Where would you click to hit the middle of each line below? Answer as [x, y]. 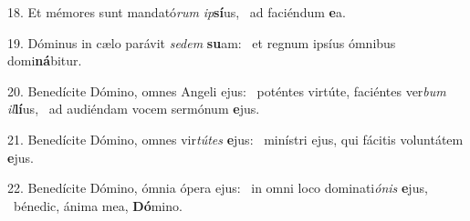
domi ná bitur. [45, 60]
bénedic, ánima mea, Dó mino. [98, 205]
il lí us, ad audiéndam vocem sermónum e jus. [134, 109]
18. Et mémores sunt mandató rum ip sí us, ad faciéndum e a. [177, 12]
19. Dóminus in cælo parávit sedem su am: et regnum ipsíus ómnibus [202, 42]
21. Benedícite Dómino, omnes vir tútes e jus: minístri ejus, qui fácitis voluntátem [235, 139]
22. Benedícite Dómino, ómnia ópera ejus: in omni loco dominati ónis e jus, [218, 188]
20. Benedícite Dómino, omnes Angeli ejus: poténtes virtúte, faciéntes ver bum [227, 90]
